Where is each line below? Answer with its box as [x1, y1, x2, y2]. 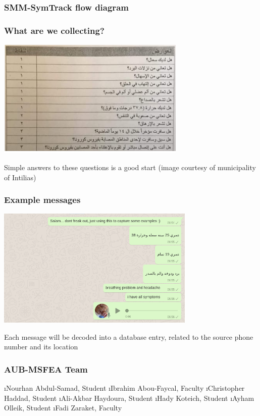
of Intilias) [4, 172, 36, 182]
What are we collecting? [4, 24, 105, 36]
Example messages [4, 193, 81, 206]
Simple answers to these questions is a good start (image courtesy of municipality [4, 162, 256, 173]
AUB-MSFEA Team [4, 362, 88, 375]
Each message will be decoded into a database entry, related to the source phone [4, 331, 253, 342]
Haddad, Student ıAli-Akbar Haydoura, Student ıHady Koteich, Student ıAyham [4, 392, 254, 403]
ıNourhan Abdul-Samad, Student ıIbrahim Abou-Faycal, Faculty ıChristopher [4, 382, 245, 393]
